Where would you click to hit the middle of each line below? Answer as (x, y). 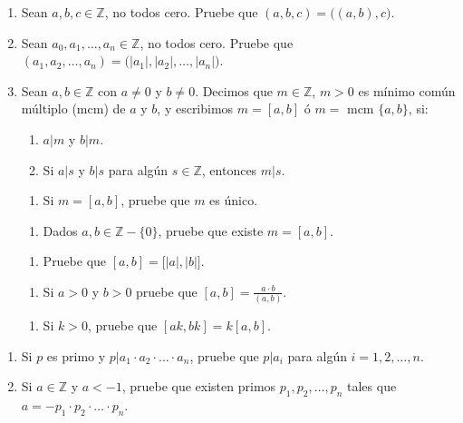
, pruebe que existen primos (199, 386)
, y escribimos (195, 108)
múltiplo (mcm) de (73, 108)
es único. (234, 200)
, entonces (229, 169)
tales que (372, 386)
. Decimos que (234, 90)
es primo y (76, 355)
